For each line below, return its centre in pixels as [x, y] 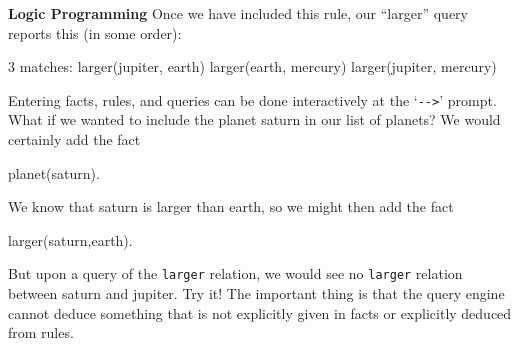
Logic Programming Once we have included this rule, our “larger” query [238, 13]
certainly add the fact [74, 139]
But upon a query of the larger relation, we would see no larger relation [235, 273]
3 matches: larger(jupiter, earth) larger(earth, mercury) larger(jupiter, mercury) [252, 66]
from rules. [41, 332]
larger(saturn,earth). [70, 239]
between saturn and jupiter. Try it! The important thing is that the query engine [256, 293]
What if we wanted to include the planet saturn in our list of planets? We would [254, 119]
